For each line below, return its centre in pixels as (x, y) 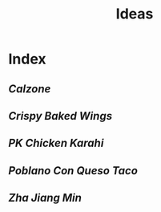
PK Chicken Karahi (56, 143)
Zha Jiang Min (45, 198)
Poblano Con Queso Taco (73, 171)
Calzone (30, 89)
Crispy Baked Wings (60, 116)
